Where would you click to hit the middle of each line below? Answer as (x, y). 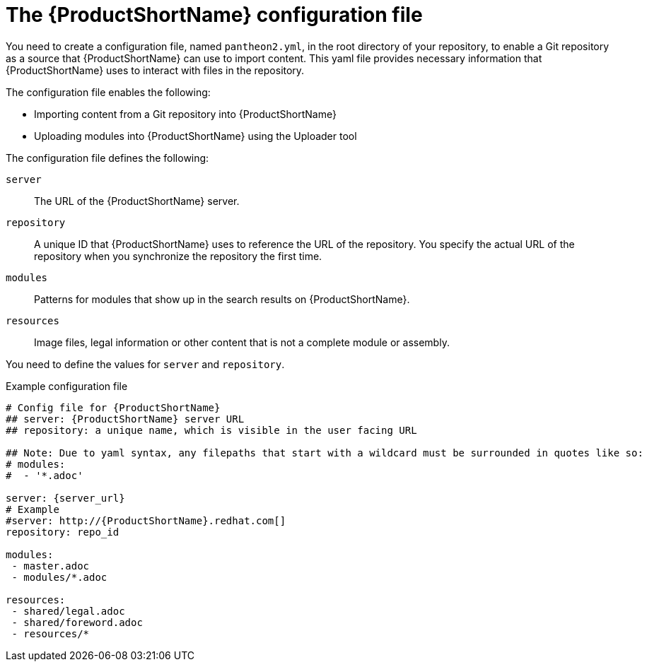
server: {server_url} (65, 498)
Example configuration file (67, 386)
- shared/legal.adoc (68, 611)
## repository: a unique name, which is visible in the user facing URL (211, 430)
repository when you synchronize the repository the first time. (178, 256)
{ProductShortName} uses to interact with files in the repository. (155, 70)
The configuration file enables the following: (108, 92)
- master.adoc (51, 566)
